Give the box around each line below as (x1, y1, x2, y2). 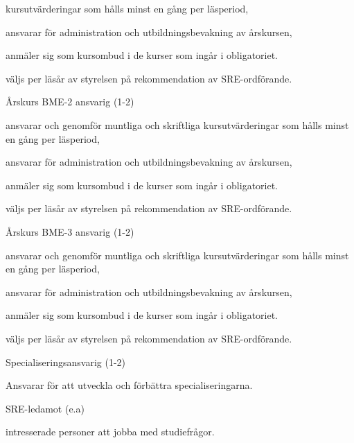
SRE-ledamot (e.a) (6, 401, 85, 415)
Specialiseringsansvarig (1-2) (6, 354, 125, 369)
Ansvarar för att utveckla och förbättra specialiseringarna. (6, 378, 253, 392)
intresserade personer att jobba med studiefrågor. (6, 424, 215, 439)
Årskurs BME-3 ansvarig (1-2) (6, 224, 134, 238)
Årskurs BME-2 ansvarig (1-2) (6, 94, 134, 109)
